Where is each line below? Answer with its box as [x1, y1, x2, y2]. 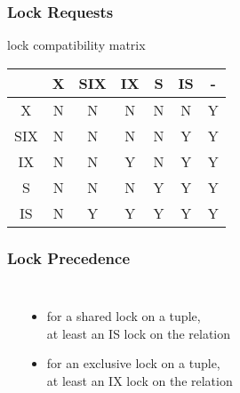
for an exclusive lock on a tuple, [46, 354, 220, 373]
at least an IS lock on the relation [46, 324, 231, 342]
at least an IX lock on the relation [46, 371, 233, 389]
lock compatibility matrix [7, 36, 146, 54]
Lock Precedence [7, 246, 131, 269]
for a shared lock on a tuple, [46, 307, 201, 325]
